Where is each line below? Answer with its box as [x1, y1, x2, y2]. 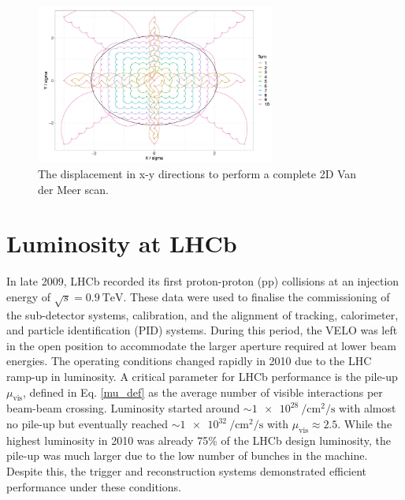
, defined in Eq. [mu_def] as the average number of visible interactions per [23, 383, 383, 400]
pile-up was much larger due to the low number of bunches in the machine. [6, 447, 368, 464]
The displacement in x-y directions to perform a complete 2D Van [38, 166, 357, 182]
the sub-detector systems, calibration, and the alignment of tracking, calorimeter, [6, 306, 399, 323]
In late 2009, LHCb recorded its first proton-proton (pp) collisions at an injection [6, 273, 399, 289]
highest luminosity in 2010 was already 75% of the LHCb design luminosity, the [6, 431, 391, 448]
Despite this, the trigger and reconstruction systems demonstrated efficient [6, 463, 367, 479]
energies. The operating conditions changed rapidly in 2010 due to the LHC [6, 353, 372, 369]
